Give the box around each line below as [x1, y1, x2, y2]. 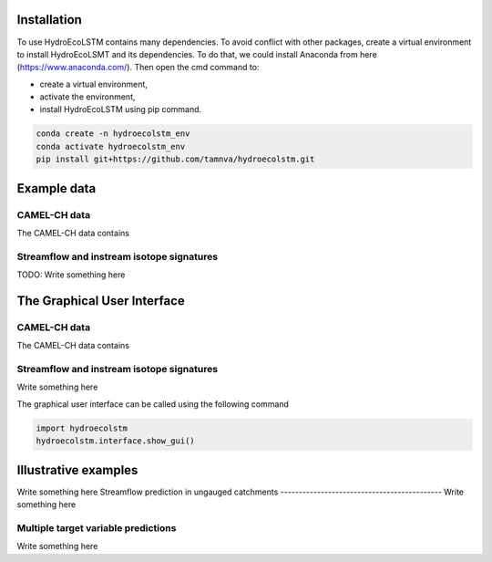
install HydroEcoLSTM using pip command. [39, 104, 202, 115]
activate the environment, [39, 91, 136, 102]
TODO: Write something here [16, 269, 126, 280]
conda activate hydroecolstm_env [36, 141, 186, 151]
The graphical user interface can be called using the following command [16, 398, 289, 410]
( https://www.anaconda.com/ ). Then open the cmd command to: [16, 62, 260, 73]
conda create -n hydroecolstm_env [36, 129, 190, 139]
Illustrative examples [16, 462, 138, 478]
